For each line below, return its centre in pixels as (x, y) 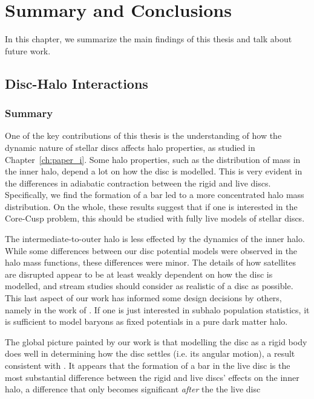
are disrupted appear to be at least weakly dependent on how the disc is (139, 274)
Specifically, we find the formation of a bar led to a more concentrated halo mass (155, 195)
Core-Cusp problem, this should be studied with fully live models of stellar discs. (155, 218)
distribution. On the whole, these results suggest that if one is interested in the (151, 206)
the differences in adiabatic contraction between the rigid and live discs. (138, 183)
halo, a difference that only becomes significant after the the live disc (133, 389)
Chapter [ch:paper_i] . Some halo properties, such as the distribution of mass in (153, 159)
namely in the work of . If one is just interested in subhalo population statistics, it (157, 309)
